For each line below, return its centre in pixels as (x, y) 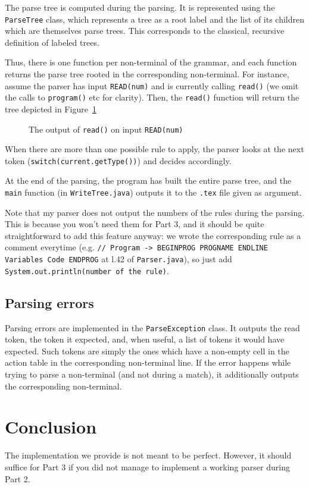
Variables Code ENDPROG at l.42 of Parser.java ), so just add (118, 259)
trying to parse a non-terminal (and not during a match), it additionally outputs (152, 374)
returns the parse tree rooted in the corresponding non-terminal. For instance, (147, 74)
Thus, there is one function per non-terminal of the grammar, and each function (151, 62)
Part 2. (18, 478)
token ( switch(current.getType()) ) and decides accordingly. (118, 160)
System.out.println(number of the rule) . (87, 270)
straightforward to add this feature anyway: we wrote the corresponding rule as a (153, 235)
